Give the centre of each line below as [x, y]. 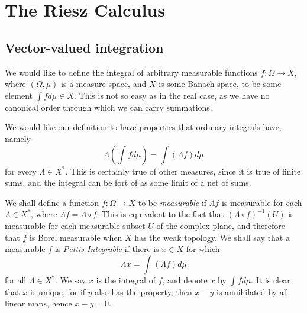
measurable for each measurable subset [75, 225]
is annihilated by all [253, 291]
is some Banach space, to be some [220, 84]
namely [18, 138]
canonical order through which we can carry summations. [109, 107]
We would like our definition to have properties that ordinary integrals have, [143, 127]
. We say [70, 280]
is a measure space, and [104, 84]
